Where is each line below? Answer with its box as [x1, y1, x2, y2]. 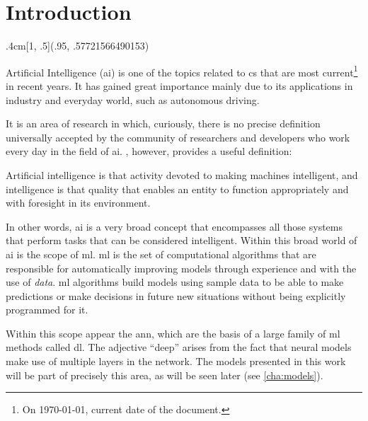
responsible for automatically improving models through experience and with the [6, 260, 357, 275]
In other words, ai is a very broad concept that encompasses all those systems [6, 219, 343, 233]
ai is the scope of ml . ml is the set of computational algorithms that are [6, 246, 316, 261]
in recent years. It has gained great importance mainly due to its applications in [6, 78, 353, 93]
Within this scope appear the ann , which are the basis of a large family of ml [6, 325, 340, 340]
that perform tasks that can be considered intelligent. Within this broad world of [6, 233, 357, 248]
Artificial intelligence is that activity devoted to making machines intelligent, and [6, 167, 358, 182]
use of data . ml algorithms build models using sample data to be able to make [6, 275, 344, 289]
